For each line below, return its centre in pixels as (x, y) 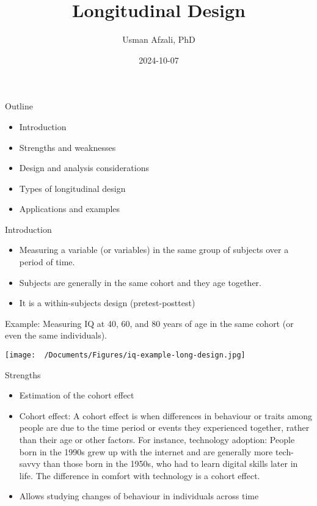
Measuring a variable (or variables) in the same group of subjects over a (154, 250)
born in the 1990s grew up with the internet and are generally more (146, 451)
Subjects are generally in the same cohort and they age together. (140, 282)
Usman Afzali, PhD (159, 39)
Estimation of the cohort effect (77, 395)
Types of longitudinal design (72, 188)
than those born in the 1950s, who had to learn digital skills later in (170, 464)
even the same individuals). (56, 335)
